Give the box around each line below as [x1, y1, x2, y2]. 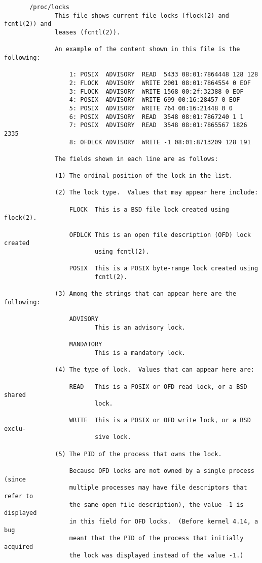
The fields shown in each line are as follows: [55, 155, 218, 163]
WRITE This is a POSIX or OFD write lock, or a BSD [69, 417, 251, 424]
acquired [4, 543, 33, 550]
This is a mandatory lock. [94, 349, 185, 356]
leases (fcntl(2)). [55, 28, 121, 36]
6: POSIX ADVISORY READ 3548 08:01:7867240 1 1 [69, 113, 244, 120]
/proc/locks [29, 4, 69, 11]
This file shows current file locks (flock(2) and [55, 12, 229, 19]
